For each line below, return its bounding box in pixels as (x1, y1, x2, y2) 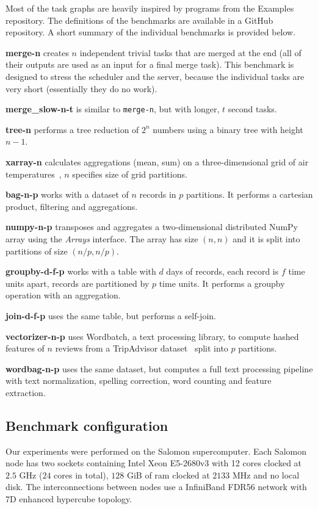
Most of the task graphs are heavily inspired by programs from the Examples (5, 2, 294, 14)
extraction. (5, 386, 46, 399)
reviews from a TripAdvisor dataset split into (55, 342, 228, 355)
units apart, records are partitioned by (5, 276, 150, 289)
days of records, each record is (166, 265, 279, 278)
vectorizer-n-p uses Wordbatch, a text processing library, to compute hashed (5, 330, 299, 342)
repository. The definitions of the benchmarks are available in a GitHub (5, 13, 273, 26)
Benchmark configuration (5, 416, 168, 435)
